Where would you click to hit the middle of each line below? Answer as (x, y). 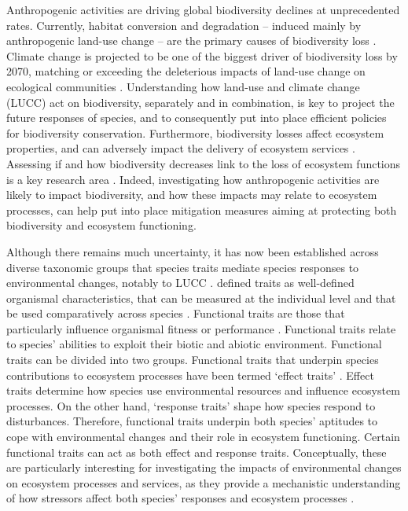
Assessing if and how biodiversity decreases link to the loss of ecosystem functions (204, 163)
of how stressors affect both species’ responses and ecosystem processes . (180, 498)
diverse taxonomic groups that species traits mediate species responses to (183, 267)
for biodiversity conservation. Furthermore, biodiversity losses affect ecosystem (195, 132)
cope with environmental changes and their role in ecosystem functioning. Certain (203, 437)
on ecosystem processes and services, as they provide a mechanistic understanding (204, 482)
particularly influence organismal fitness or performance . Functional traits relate (201, 328)
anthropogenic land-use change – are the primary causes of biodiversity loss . (191, 40)
